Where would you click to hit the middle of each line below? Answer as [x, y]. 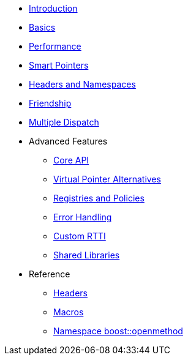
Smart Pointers [59, 65]
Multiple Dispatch [64, 122]
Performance [55, 46]
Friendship [50, 103]
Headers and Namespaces [82, 84]
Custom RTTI [80, 236]
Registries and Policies [99, 198]
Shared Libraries [87, 255]
